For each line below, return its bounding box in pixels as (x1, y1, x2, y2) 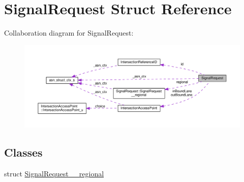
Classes (4, 144, 43, 160)
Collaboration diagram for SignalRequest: (4, 27, 134, 38)
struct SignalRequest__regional (4, 168, 104, 179)
